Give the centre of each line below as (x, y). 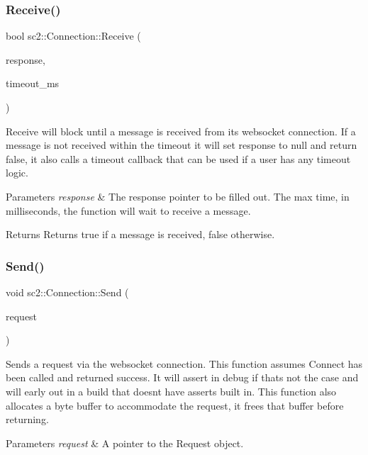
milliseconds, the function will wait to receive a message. (128, 210)
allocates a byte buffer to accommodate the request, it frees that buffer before (175, 405)
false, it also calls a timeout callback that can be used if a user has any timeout (178, 158)
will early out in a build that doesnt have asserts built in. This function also (171, 391)
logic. (17, 173)
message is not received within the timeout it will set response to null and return (182, 145)
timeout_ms (33, 83)
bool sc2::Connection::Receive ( (73, 36)
